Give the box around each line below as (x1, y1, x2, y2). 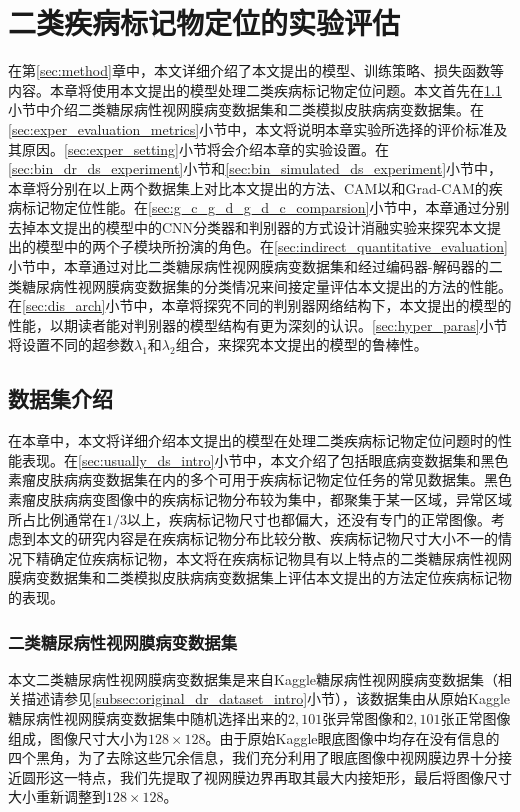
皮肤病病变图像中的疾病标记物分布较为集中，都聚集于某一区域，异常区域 (35, 489, 512, 510)
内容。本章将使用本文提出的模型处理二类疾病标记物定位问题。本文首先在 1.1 (8, 79, 502, 100)
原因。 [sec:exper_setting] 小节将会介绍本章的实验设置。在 (21, 138, 389, 159)
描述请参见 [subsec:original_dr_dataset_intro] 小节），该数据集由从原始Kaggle (21, 688, 511, 709)
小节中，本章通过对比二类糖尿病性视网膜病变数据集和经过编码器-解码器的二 (8, 256, 503, 277)
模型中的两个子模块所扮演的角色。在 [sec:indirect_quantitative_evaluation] (35, 236, 508, 257)
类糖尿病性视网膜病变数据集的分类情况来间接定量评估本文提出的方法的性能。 (8, 275, 512, 296)
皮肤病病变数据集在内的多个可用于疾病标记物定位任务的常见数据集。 (35, 469, 484, 490)
